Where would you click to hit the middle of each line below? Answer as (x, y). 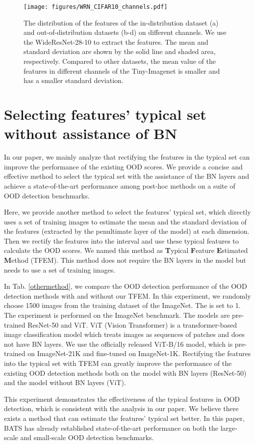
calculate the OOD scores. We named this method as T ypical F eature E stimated (126, 250)
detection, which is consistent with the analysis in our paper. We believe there (121, 408)
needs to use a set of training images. (60, 269)
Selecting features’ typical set (105, 114)
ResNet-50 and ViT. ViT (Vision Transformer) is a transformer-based (132, 324)
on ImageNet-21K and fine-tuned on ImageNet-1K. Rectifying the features (139, 353)
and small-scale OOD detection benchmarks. (87, 437)
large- (229, 428)
